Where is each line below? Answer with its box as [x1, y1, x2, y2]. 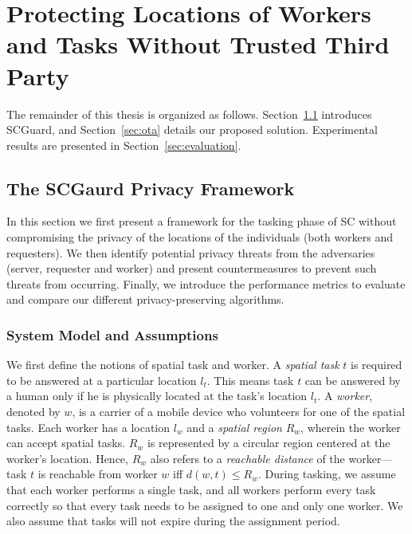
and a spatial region [186, 418, 282, 435]
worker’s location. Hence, [6, 450, 128, 466]
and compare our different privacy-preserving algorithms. [6, 291, 284, 308]
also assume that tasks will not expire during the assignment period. [6, 512, 340, 529]
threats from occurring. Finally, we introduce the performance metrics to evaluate [6, 275, 406, 292]
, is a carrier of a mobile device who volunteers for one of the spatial [72, 403, 406, 420]
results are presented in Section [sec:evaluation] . [6, 136, 241, 153]
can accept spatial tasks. [6, 434, 126, 451]
